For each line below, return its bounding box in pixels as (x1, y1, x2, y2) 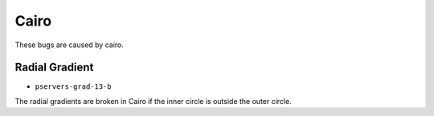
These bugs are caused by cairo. (14, 40, 125, 50)
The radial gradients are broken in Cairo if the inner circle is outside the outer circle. (14, 96, 293, 106)
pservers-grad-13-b (35, 82, 112, 91)
